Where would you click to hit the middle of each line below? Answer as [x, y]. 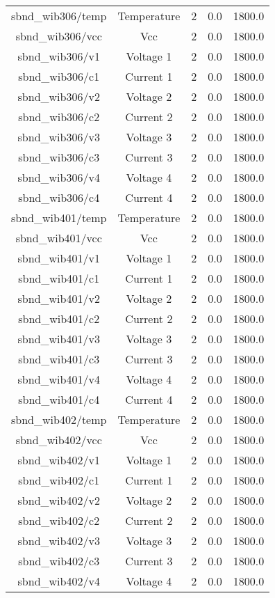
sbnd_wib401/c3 [59, 359]
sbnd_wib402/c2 [59, 520]
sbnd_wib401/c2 [59, 318]
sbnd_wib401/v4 [59, 379]
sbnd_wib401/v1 [59, 258]
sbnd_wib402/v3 [59, 541]
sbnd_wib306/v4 [59, 177]
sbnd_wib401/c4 [59, 399]
